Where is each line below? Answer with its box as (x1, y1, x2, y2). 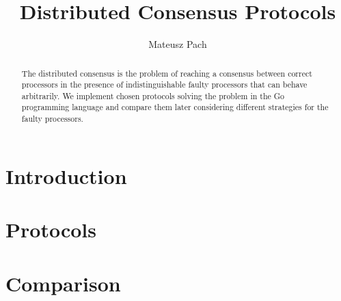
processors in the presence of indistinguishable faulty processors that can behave (21, 79, 308, 90)
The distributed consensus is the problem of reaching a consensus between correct (21, 67, 312, 79)
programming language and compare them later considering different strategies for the (21, 101, 329, 113)
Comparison (5, 269, 121, 297)
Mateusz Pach (148, 37, 207, 51)
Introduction (5, 161, 127, 189)
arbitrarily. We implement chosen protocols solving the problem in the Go (21, 90, 285, 101)
